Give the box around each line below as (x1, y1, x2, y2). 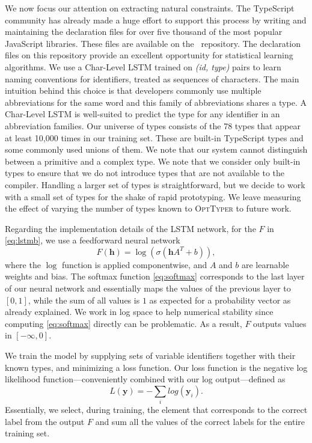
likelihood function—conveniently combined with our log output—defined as (5, 373, 286, 385)
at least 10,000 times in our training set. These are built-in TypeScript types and (5, 131, 304, 144)
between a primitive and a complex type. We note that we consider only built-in (5, 154, 301, 167)
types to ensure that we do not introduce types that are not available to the (5, 167, 285, 179)
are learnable (241, 258, 289, 270)
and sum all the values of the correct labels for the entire (95, 415, 305, 427)
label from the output (5, 415, 85, 427)
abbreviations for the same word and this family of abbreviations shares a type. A (5, 96, 307, 108)
